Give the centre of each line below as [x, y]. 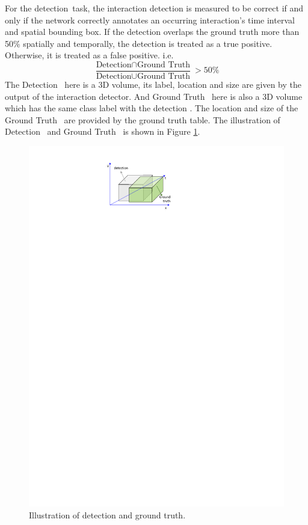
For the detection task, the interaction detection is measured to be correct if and [154, 8]
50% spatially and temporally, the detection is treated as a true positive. [139, 43]
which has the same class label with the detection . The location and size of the [152, 108]
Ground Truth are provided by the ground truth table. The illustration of [143, 119]
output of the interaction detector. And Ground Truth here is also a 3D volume [154, 96]
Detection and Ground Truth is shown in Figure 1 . [103, 131]
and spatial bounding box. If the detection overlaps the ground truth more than [152, 32]
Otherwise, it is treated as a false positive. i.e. [89, 55]
